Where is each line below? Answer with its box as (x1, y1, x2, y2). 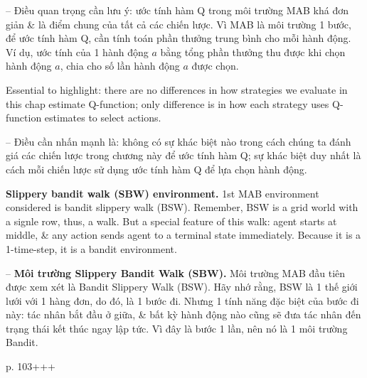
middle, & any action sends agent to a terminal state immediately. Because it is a (6, 227, 361, 242)
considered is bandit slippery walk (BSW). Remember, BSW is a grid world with (6, 200, 358, 215)
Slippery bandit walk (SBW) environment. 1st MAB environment (6, 185, 319, 200)
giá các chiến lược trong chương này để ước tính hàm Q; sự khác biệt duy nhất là (6, 148, 361, 163)
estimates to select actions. (44, 110, 161, 125)
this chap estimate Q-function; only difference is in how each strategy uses (6, 96, 329, 111)
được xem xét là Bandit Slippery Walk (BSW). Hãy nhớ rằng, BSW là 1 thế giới (6, 279, 358, 294)
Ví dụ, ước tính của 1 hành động (6, 44, 149, 59)
